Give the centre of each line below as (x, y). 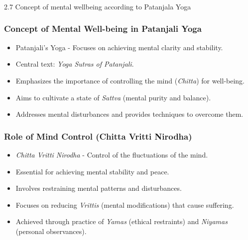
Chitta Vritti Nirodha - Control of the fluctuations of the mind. (112, 154)
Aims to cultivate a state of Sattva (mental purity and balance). (113, 97)
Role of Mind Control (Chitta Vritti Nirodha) (98, 136)
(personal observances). (51, 231)
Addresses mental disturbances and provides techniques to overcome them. (129, 114)
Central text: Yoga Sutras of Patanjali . (75, 64)
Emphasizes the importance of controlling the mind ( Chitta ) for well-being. (130, 80)
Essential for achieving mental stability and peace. (92, 171)
